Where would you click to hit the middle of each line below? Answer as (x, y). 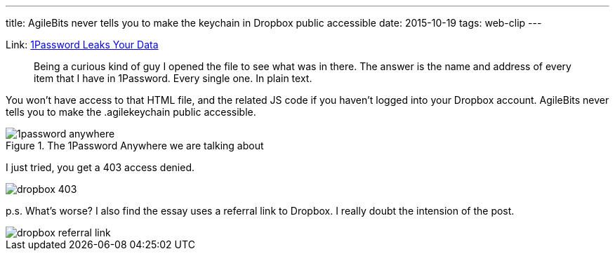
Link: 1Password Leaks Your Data (82, 45)
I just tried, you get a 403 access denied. (100, 167)
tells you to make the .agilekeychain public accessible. (131, 112)
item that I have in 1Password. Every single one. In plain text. (173, 78)
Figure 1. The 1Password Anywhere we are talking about (135, 146)
